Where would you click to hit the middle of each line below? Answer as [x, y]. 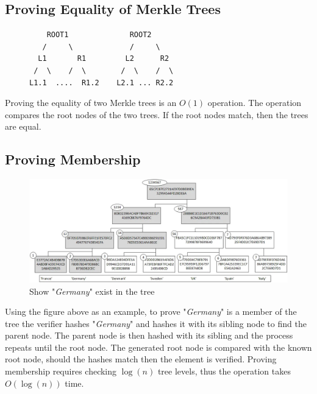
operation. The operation [255, 103]
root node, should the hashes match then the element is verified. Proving [141, 359]
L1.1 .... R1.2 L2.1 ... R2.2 [102, 83]
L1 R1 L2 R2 [104, 59]
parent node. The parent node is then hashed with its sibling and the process [149, 335]
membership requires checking [61, 371]
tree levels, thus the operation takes [224, 371]
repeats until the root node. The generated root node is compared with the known [158, 347]
